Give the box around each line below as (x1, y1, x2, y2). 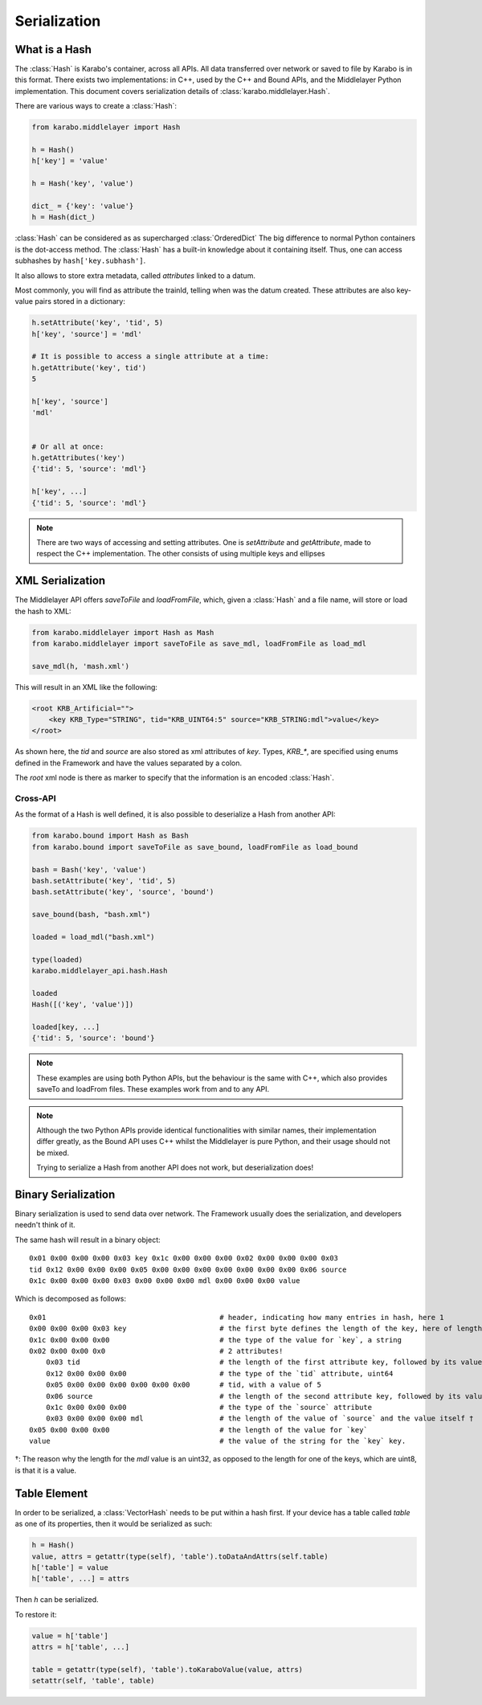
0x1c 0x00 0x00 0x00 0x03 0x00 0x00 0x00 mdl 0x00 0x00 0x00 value (29, 1276, 300, 1285)
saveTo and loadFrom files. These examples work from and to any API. (36, 1084, 270, 1094)
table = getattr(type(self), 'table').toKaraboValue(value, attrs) (31, 1665, 304, 1674)
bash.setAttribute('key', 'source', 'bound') (31, 887, 214, 896)
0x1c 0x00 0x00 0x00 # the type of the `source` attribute (45, 1403, 373, 1412)
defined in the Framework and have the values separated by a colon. (14, 758, 243, 768)
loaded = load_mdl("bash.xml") (31, 932, 156, 941)
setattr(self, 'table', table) (31, 1676, 156, 1686)
